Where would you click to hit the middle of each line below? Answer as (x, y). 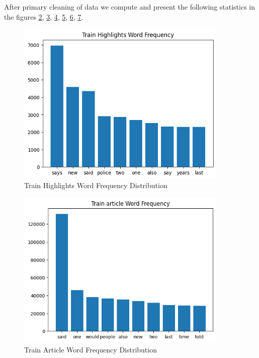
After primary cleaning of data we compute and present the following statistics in (130, 7)
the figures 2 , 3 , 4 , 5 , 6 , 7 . (44, 16)
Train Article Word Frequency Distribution (91, 349)
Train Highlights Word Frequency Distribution (96, 185)
